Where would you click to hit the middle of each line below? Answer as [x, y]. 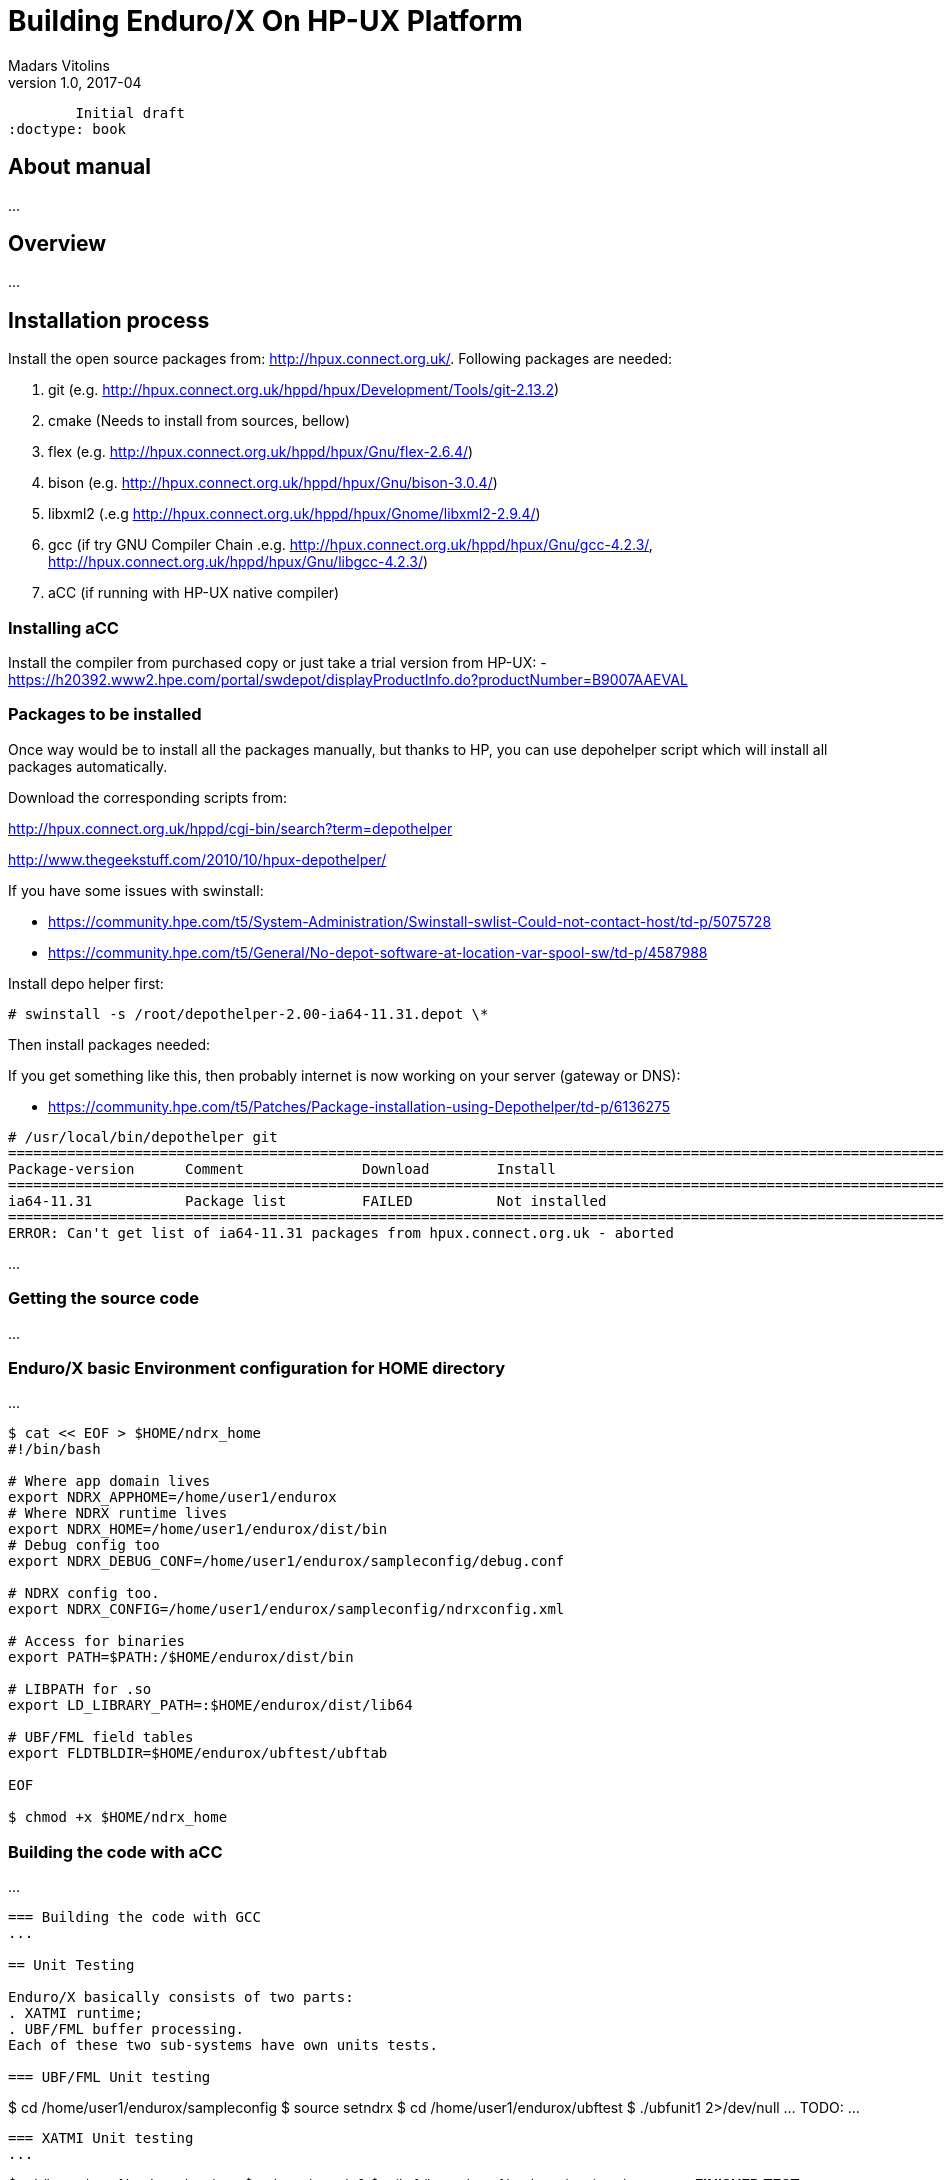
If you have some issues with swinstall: [136, 890]
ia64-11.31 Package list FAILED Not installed [307, 1200]
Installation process [109, 320]
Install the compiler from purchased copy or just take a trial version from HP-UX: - [277, 663]
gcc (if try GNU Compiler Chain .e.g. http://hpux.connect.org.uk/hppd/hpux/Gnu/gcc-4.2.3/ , [350, 545]
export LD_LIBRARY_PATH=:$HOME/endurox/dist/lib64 [210, 1705]
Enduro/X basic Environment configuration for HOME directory [257, 1367]
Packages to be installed [105, 714]
